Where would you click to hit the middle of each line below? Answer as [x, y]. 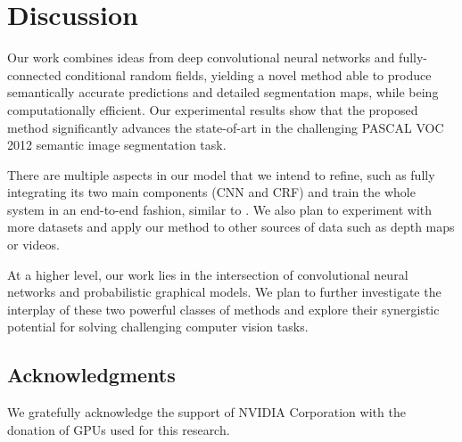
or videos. [33, 245]
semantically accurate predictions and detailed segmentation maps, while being [223, 92]
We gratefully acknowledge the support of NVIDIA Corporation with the [206, 412]
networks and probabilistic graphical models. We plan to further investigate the [224, 292]
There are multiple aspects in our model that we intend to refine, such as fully [221, 174]
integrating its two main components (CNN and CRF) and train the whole [211, 192]
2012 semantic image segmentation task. [117, 145]
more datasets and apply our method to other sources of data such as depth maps [231, 227]
